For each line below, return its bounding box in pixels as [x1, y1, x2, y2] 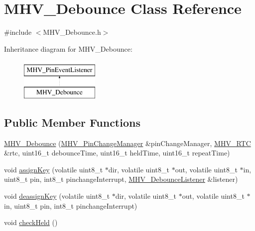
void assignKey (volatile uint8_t [4, 164, 103, 174]
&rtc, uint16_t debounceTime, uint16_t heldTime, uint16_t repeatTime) [4, 148, 230, 158]
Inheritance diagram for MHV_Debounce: [4, 43, 132, 54]
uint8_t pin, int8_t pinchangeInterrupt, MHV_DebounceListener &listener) [4, 174, 238, 184]
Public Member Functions [4, 114, 140, 130]
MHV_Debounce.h [43, 27, 101, 37]
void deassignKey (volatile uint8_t [4, 191, 110, 201]
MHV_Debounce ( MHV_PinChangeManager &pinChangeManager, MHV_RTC [4, 138, 251, 148]
